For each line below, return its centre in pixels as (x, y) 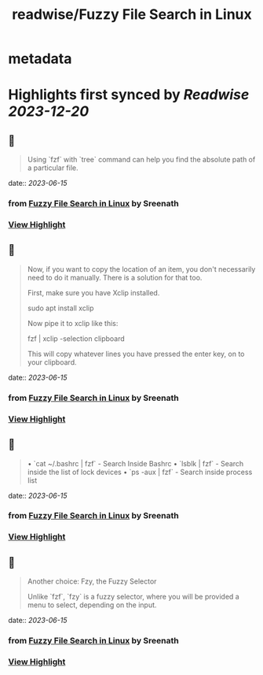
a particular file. (53, 168)
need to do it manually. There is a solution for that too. (115, 277)
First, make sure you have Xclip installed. (93, 292)
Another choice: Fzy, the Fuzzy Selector (92, 581)
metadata (40, 59)
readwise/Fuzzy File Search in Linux (132, 15)
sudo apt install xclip (60, 308)
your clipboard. (52, 362)
